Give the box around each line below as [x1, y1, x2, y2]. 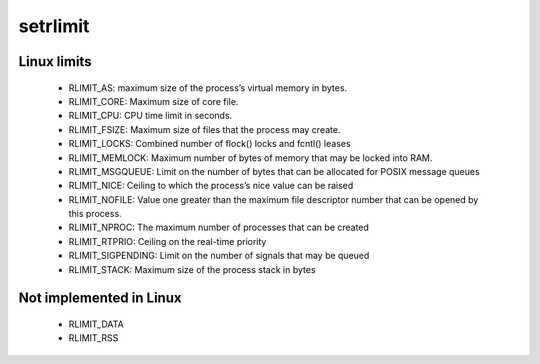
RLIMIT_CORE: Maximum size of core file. [68, 95, 239, 107]
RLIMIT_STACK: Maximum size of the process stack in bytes [68, 263, 316, 275]
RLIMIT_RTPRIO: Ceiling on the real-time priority [68, 235, 267, 247]
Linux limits [18, 53, 92, 70]
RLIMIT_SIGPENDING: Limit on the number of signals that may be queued [68, 250, 370, 262]
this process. [68, 208, 122, 220]
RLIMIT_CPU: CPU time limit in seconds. [68, 110, 233, 122]
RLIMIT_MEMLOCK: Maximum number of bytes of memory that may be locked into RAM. [68, 151, 433, 164]
